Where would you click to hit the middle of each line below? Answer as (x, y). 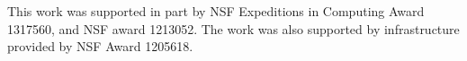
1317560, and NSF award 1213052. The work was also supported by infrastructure (233, 28)
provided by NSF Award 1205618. (100, 46)
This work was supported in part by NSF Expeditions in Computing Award (216, 11)
